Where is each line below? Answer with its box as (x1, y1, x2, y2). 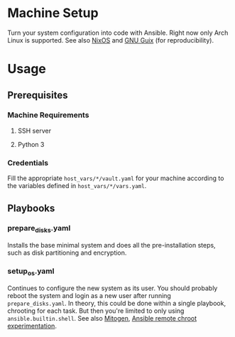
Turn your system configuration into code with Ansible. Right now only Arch (7, 28, 229, 37)
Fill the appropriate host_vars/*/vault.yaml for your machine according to (7, 174, 224, 182)
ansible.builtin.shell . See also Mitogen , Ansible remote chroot (7, 314, 197, 322)
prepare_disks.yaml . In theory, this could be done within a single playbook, (7, 299, 226, 307)
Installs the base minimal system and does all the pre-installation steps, (7, 241, 216, 250)
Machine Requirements (7, 110, 89, 120)
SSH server (17, 126, 52, 135)
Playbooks (7, 202, 55, 214)
